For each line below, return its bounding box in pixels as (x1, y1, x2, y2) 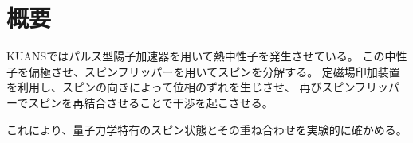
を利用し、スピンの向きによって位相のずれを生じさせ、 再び (6, 79, 322, 95)
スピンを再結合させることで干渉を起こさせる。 (28, 94, 273, 110)
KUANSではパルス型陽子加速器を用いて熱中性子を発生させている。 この (6, 48, 385, 64)
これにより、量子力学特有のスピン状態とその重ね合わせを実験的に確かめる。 (6, 121, 407, 137)
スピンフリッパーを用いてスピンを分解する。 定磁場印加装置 (84, 63, 400, 79)
